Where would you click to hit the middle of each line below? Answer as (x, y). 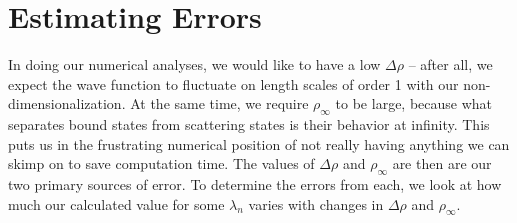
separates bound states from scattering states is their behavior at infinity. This (249, 124)
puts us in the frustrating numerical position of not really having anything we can (259, 143)
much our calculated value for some (116, 203)
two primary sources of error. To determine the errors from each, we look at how (255, 184)
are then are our (442, 163)
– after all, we (450, 64)
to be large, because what (414, 103)
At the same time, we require (219, 103)
